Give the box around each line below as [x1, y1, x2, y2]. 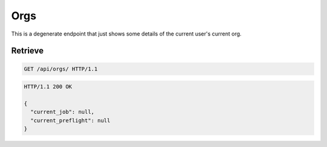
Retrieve [11, 46, 44, 56]
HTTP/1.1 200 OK [24, 83, 73, 90]
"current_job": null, [30, 108, 95, 116]
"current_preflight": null [30, 117, 111, 124]
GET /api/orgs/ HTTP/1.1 [24, 65, 98, 72]
